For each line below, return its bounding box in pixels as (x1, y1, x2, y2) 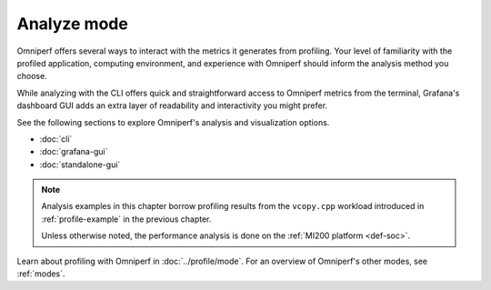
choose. (16, 71, 47, 82)
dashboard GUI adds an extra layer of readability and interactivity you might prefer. (16, 100, 327, 111)
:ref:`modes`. (16, 268, 65, 279)
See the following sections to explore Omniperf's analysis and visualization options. (16, 116, 330, 127)
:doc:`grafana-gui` (39, 146, 108, 157)
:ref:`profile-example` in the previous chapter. (41, 214, 212, 225)
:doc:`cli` (39, 133, 73, 145)
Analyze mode (16, 14, 129, 34)
